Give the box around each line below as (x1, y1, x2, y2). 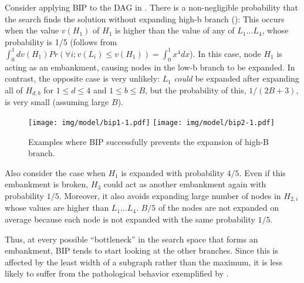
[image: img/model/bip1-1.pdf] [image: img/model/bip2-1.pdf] (28, 118, 275, 127)
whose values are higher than (5, 201, 109, 214)
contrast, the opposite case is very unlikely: (5, 72, 160, 85)
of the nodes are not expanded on (158, 201, 279, 214)
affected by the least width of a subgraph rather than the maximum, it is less (5, 255, 283, 268)
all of (5, 83, 23, 96)
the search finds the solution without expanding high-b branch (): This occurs (5, 12, 285, 25)
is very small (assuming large (5, 96, 109, 108)
